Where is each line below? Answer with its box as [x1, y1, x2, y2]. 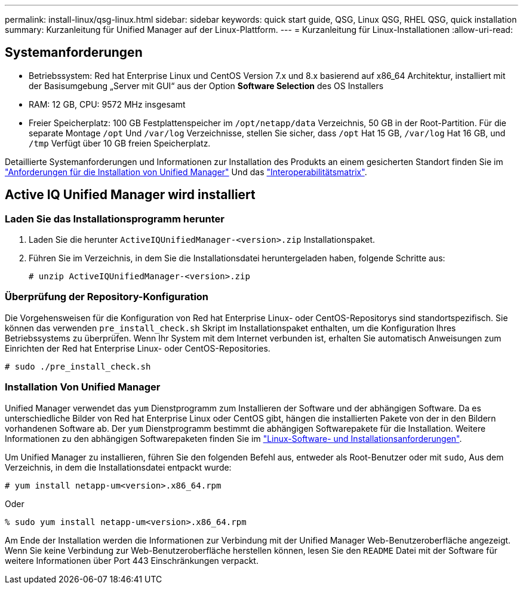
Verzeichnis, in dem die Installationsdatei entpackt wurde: [5, 462, 232, 472]
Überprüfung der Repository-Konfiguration [5, 291, 209, 303]
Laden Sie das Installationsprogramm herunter [5, 212, 224, 225]
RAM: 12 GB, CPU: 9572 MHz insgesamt [29, 99, 186, 109]
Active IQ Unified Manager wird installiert [5, 187, 256, 203]
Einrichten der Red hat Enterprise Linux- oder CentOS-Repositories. [5, 343, 270, 353]
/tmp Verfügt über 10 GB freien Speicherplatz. [29, 138, 211, 148]
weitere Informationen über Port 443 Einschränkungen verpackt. [5, 555, 259, 566]
